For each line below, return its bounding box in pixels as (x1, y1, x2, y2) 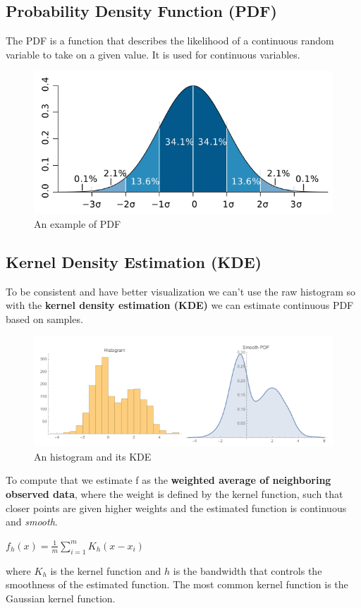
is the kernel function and (50, 563, 161, 578)
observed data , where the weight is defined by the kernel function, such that (6, 487, 343, 501)
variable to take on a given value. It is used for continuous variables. (6, 47, 300, 61)
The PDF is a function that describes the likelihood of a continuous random (6, 33, 334, 48)
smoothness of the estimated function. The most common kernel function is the (6, 577, 348, 592)
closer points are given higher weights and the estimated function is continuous (6, 500, 347, 515)
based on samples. (6, 312, 83, 327)
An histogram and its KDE (34, 449, 152, 463)
